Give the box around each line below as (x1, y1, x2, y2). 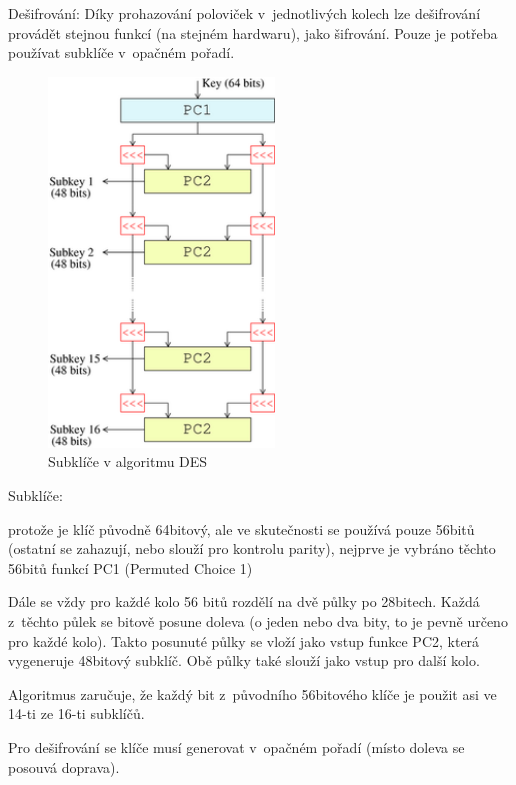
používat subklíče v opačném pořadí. (8, 42, 235, 63)
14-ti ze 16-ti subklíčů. (8, 703, 145, 724)
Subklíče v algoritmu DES (48, 451, 208, 472)
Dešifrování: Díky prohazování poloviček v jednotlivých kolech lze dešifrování (8, 3, 481, 23)
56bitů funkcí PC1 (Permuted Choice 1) (8, 557, 253, 578)
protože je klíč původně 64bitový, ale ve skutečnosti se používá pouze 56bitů (8, 518, 475, 539)
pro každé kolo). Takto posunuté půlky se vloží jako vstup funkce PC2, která (8, 630, 480, 651)
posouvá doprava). (8, 756, 120, 777)
